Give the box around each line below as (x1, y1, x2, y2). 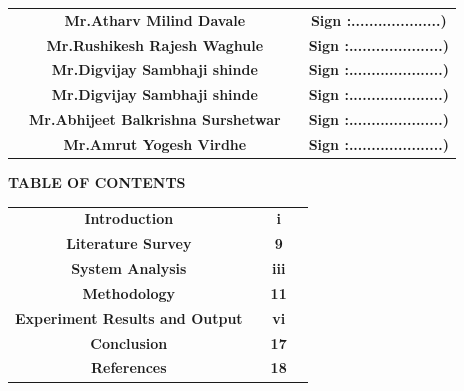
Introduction (84, 208, 174, 229)
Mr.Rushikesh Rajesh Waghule (46, 34, 264, 55)
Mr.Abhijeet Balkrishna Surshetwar (29, 109, 281, 130)
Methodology (82, 282, 176, 303)
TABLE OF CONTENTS (8, 172, 186, 193)
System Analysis (71, 258, 187, 279)
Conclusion (90, 332, 168, 353)
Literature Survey (66, 233, 192, 254)
